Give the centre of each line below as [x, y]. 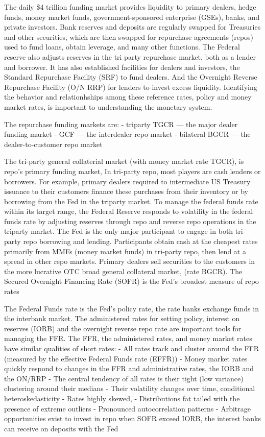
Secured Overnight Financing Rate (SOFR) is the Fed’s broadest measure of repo [131, 281]
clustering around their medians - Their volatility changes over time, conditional [130, 388]
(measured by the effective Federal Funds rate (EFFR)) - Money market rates [126, 358]
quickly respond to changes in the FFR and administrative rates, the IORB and [129, 368]
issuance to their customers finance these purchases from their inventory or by [126, 191]
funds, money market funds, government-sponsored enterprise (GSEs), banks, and [132, 17]
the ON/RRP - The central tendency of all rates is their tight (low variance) [124, 378]
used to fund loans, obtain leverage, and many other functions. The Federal [122, 47]
